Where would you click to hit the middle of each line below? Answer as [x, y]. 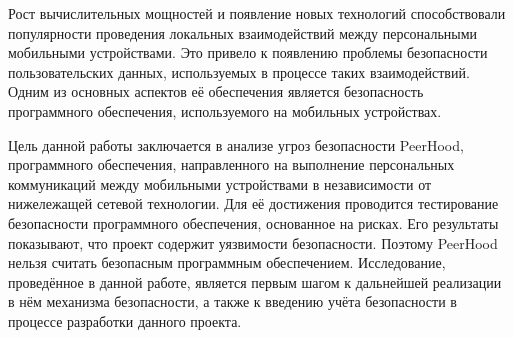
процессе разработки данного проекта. [125, 320]
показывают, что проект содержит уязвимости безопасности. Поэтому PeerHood [253, 242]
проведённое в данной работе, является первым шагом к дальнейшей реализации [255, 281]
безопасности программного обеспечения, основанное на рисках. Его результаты [253, 222]
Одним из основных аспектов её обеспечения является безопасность [216, 91]
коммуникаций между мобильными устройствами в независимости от [220, 183]
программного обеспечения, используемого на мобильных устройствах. [225, 110]
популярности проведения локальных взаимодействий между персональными [243, 32]
